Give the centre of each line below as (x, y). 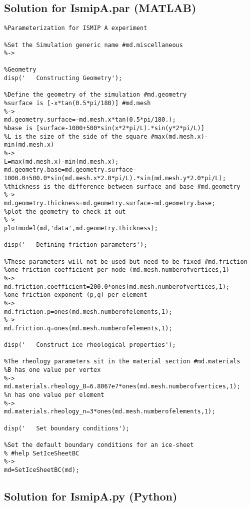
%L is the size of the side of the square (76, 136)
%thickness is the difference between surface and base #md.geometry (122, 186)
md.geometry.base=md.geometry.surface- (70, 170)
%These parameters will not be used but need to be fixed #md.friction (126, 262)
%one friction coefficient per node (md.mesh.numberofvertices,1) (117, 270)
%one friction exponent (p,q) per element (76, 295)
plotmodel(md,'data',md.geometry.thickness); (81, 228)
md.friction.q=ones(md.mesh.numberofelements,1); (88, 328)
